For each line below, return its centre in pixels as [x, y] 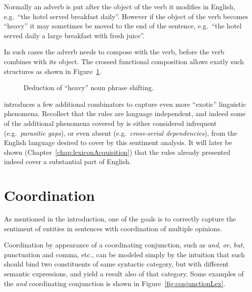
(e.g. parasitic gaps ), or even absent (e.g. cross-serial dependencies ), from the [121, 133]
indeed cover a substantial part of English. [68, 161]
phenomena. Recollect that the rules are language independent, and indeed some [125, 113]
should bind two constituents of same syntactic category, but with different [116, 264]
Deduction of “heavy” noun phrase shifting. [89, 87]
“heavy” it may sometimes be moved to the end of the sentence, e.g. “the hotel [123, 26]
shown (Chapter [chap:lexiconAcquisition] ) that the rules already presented [117, 152]
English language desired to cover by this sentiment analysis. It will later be [118, 142]
